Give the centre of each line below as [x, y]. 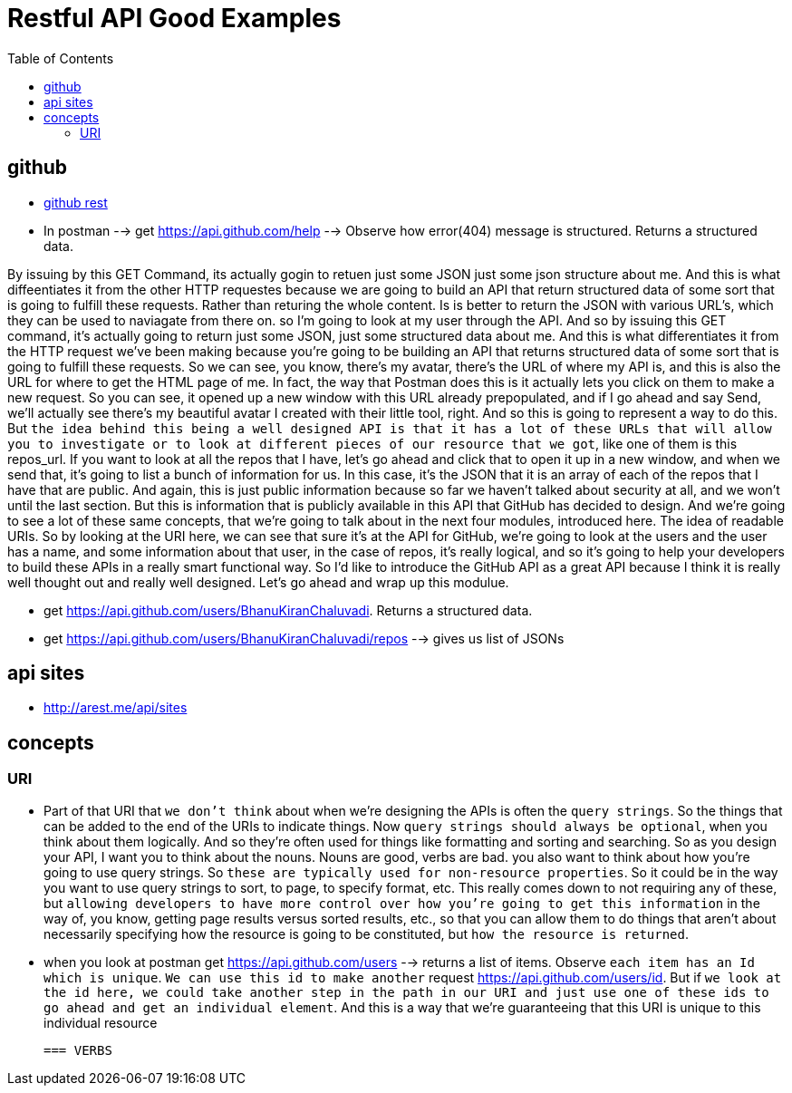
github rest [76, 202]
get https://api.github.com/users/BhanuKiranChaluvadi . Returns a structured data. [288, 610]
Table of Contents [61, 58]
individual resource [101, 1022]
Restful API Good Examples [174, 18]
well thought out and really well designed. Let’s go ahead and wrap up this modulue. [258, 582]
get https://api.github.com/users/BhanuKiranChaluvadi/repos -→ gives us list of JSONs [304, 638]
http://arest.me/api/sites [116, 708]
